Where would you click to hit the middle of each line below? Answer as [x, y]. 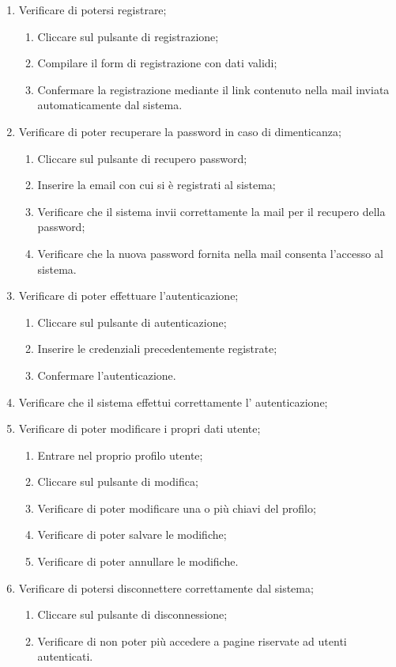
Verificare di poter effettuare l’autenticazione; [128, 296]
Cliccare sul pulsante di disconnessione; [132, 614]
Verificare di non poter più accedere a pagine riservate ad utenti [192, 640]
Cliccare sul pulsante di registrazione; [128, 36]
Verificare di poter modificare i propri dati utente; [140, 428]
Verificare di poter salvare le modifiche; [132, 534]
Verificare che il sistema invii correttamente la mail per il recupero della [211, 211]
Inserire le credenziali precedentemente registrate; [157, 349]
